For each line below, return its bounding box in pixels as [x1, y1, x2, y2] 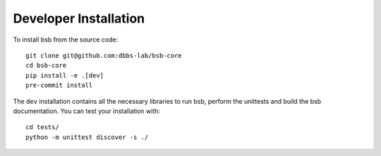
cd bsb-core [25, 61, 67, 70]
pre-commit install [25, 81, 93, 90]
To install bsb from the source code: [13, 35, 119, 44]
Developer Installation [13, 11, 145, 26]
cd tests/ [25, 124, 59, 131]
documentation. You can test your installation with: [13, 107, 160, 115]
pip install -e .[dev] [25, 71, 104, 79]
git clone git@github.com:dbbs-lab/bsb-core [25, 52, 183, 59]
